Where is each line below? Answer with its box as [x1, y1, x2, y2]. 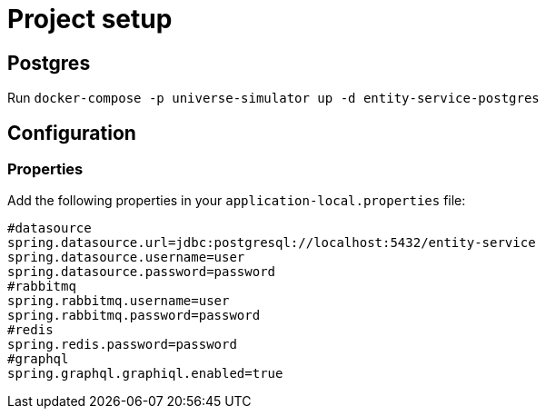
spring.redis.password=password [7, 337, 237, 352]
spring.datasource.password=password [7, 264, 276, 280]
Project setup [7, 4, 173, 35]
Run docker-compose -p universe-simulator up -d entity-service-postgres [7, 90, 540, 106]
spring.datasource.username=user [7, 250, 245, 265]
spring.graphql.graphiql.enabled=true [7, 366, 283, 381]
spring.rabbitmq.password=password [7, 308, 261, 323]
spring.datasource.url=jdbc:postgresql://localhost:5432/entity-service [7, 235, 536, 251]
